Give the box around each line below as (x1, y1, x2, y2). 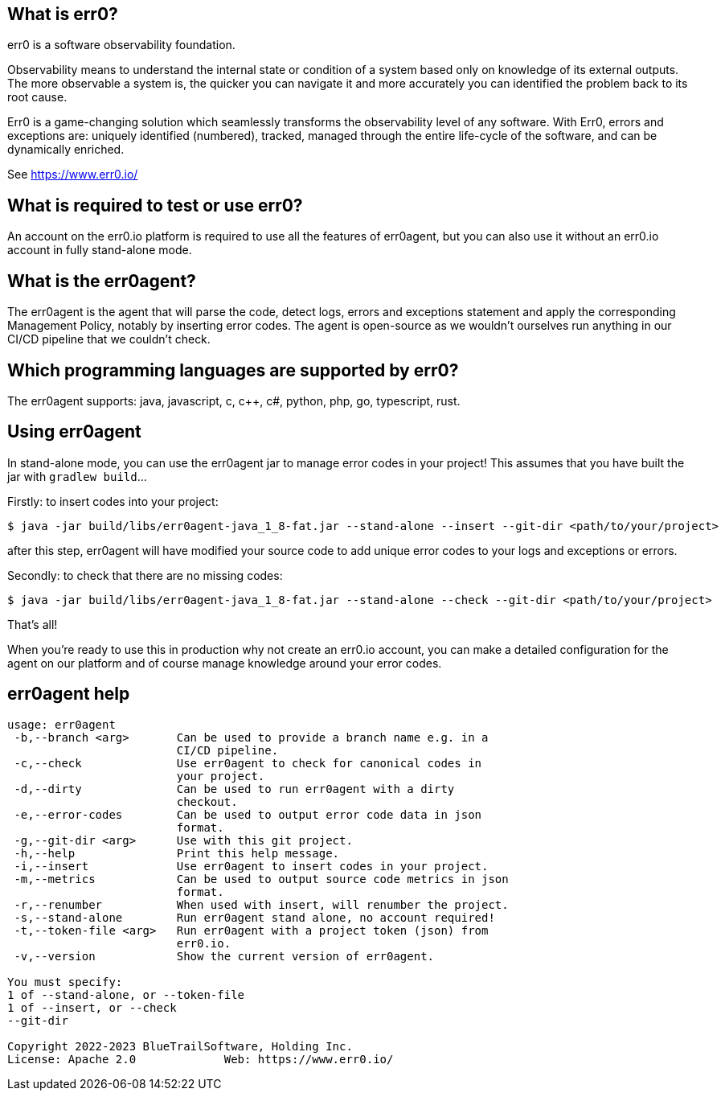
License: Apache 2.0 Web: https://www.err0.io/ (7, 1052, 394, 1066)
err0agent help (7, 684, 130, 705)
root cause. (7, 90, 68, 105)
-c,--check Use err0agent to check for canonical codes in (14, 756, 482, 770)
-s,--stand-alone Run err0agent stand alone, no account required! (14, 910, 495, 924)
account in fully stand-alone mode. (7, 243, 192, 257)
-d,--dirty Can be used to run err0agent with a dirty (14, 782, 455, 795)
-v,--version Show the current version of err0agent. (14, 949, 435, 963)
